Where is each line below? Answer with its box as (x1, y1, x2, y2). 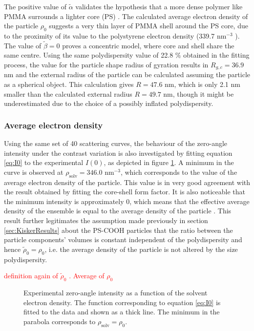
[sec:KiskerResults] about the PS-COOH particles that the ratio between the (4, 225, 233, 235)
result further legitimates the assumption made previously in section (4, 215, 208, 225)
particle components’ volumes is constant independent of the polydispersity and (4, 234, 242, 245)
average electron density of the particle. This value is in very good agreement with (4, 177, 250, 187)
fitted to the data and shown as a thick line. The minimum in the (23, 307, 220, 317)
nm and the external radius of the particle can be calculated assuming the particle (4, 69, 250, 80)
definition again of (4, 270, 58, 281)
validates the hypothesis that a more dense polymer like (75, 1, 243, 11)
